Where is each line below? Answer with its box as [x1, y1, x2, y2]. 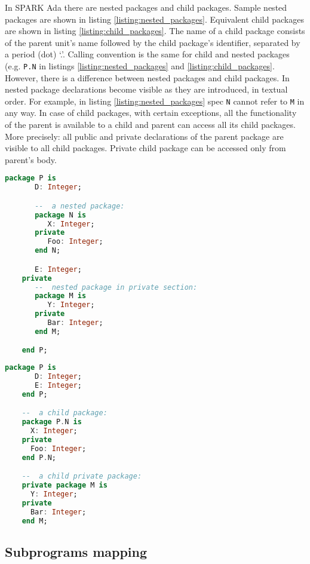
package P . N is [22, 418, 82, 427]
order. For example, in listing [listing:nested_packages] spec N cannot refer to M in [5, 94, 305, 107]
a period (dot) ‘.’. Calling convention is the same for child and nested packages [5, 48, 290, 60]
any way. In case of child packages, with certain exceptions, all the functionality [5, 106, 297, 119]
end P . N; [22, 453, 56, 462]
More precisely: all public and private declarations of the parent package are [5, 130, 284, 142]
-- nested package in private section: [35, 283, 198, 292]
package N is [35, 210, 87, 219]
